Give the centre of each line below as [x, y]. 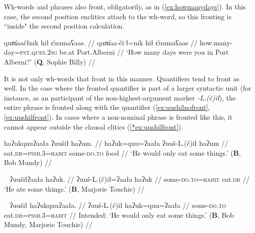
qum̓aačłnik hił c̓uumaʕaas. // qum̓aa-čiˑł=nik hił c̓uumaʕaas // [101, 42]
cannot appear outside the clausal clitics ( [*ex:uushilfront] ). [94, 126]
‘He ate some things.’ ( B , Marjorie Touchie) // [74, 188]
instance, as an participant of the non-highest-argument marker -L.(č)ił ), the [120, 97]
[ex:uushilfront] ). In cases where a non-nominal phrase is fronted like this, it [118, 116]
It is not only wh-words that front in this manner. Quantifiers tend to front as [122, 78]
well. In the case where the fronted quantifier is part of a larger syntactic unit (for [128, 88]
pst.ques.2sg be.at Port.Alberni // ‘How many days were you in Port [124, 52]
